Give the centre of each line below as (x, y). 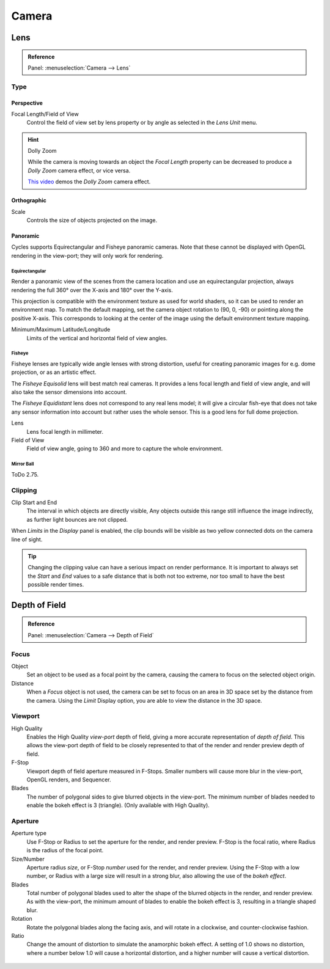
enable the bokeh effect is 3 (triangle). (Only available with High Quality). (118, 805)
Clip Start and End (34, 502)
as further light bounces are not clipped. (77, 519)
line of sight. (27, 539)
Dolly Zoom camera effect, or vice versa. (79, 170)
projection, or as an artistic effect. (54, 372)
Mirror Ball (23, 464)
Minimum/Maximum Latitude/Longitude (61, 329)
